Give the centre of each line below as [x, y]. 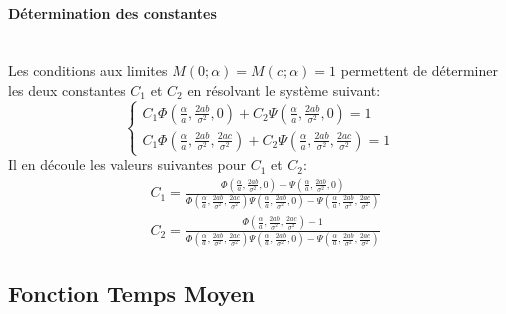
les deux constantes [67, 89]
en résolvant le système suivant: [284, 89]
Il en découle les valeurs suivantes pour [127, 164]
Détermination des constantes [112, 12]
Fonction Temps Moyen [131, 293]
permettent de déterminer [419, 70]
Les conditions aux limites [88, 70]
